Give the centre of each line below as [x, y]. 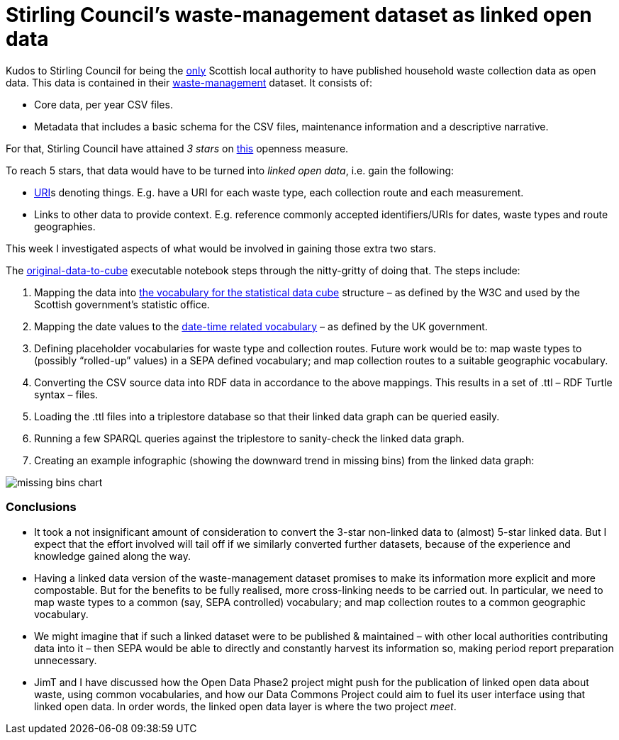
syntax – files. [66, 394]
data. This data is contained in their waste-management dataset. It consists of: [189, 82]
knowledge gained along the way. [112, 556]
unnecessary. [66, 660]
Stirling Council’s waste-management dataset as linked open [299, 15]
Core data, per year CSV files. [104, 104]
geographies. [65, 226]
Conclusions [41, 507]
